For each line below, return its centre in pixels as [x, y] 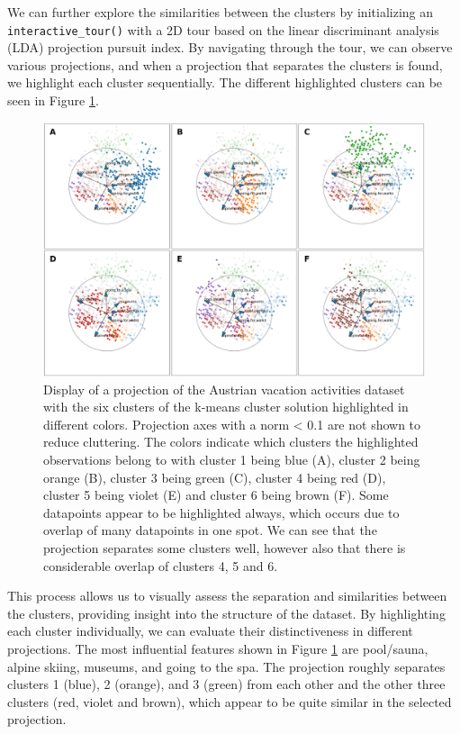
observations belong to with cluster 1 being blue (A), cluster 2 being [232, 459]
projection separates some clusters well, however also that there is [225, 547]
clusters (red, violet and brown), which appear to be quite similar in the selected [230, 701]
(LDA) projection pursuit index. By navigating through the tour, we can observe [230, 47]
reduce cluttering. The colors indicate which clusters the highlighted [231, 442]
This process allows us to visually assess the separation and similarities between [227, 596]
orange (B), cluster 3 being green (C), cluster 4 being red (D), [215, 477]
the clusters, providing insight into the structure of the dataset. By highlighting [226, 613]
